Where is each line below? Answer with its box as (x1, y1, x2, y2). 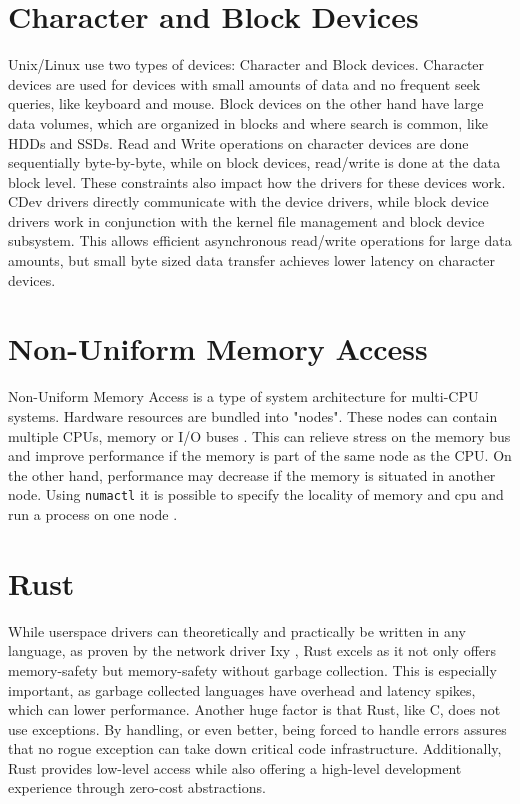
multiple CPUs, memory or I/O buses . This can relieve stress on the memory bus (8, 425, 511, 446)
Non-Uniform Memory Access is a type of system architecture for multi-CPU (8, 386, 479, 407)
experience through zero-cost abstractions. (8, 777, 266, 798)
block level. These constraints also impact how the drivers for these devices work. (8, 171, 506, 192)
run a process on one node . (8, 504, 178, 524)
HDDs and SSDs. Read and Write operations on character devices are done (8, 132, 469, 153)
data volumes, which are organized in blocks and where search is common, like (8, 112, 488, 133)
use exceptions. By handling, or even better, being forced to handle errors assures (8, 718, 507, 739)
